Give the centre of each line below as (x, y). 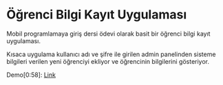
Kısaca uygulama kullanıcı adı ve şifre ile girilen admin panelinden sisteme (111, 54)
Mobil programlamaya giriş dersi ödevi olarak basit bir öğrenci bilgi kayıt (108, 34)
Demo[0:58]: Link (31, 75)
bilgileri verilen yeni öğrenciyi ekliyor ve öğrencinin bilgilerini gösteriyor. (108, 61)
